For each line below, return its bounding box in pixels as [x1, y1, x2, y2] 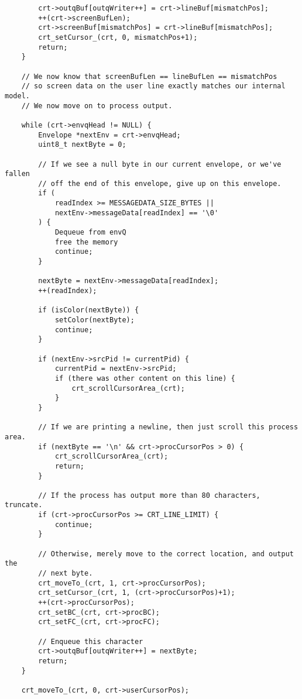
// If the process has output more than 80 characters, [38, 491, 260, 500]
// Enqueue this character [38, 637, 143, 646]
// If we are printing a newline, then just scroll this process [38, 423, 298, 432]
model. [5, 91, 30, 100]
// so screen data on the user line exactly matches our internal [21, 82, 286, 91]
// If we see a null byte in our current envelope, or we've [38, 160, 282, 168]
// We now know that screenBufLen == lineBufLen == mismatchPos [21, 72, 277, 81]
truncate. [5, 501, 43, 509]
